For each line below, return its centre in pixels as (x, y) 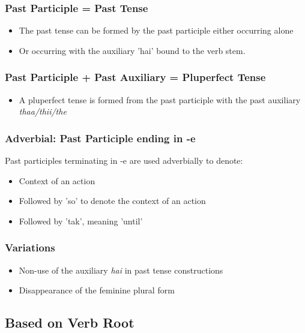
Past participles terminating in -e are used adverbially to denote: (124, 160)
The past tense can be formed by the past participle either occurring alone (156, 30)
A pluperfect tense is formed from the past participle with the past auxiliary (160, 99)
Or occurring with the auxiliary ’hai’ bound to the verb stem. (132, 50)
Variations (30, 247)
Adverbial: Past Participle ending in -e (100, 138)
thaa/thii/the (43, 111)
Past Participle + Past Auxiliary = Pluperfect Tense (135, 77)
